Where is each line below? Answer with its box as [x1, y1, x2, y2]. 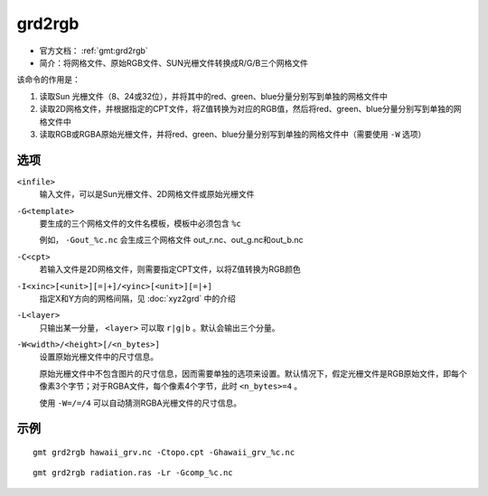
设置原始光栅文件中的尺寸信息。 [39, 351, 158, 362]
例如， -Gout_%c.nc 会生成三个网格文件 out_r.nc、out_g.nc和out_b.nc [39, 235, 304, 246]
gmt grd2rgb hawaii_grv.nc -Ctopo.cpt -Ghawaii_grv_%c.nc [33, 447, 296, 458]
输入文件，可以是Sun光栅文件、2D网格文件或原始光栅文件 [39, 189, 255, 200]
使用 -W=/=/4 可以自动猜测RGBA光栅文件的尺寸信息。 [39, 398, 242, 408]
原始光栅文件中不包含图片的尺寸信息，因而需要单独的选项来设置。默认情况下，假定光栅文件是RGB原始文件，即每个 [39, 368, 467, 379]
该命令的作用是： [16, 74, 80, 85]
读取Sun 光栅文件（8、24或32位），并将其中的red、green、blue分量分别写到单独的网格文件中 [39, 90, 389, 101]
